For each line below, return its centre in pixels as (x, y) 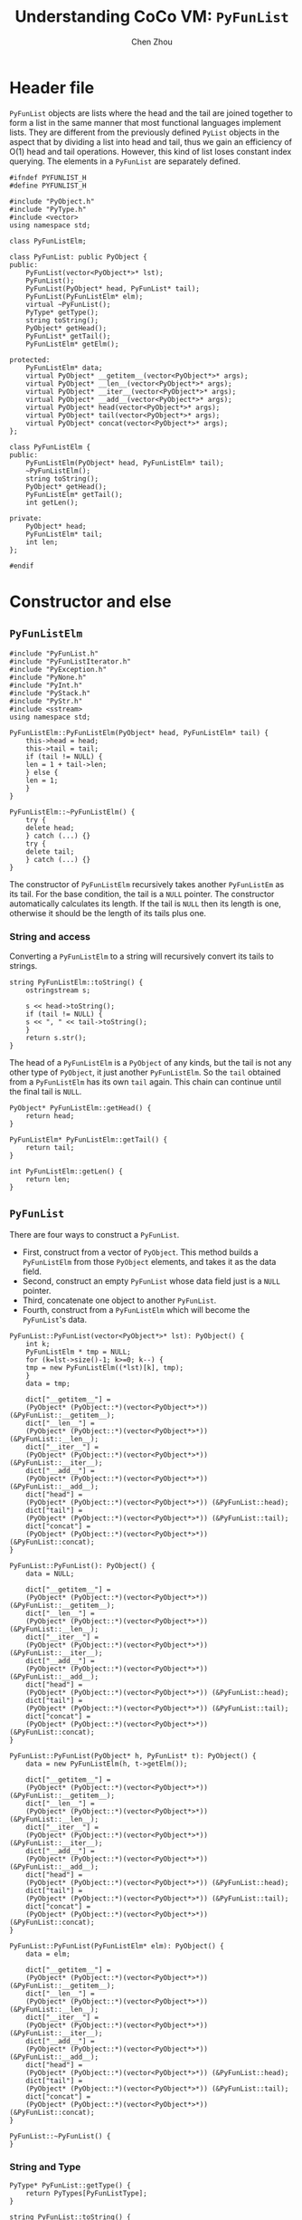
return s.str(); (57, 1038)
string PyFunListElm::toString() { (76, 982)
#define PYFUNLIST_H (48, 186)
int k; (38, 1344)
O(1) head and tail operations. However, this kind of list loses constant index (151, 151)
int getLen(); (52, 502)
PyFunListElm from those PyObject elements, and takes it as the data (149, 1261)
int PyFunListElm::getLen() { (66, 1171)
